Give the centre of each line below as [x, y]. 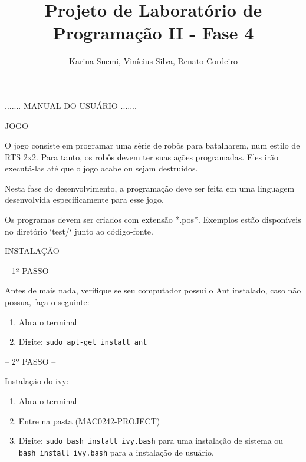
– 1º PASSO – [30, 270]
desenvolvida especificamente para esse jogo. [84, 199]
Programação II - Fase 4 [153, 33]
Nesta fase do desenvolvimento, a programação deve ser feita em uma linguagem [150, 188]
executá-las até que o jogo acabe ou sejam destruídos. [101, 168]
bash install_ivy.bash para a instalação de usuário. [116, 452]
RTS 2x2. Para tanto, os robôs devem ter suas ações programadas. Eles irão [142, 156]
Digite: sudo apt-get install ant [83, 341]
